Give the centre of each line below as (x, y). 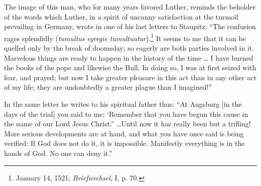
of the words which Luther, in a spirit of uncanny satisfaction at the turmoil (121, 16)
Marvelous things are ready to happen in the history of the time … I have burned (129, 57)
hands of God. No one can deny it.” (58, 153)
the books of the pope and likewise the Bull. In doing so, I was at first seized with (130, 67)
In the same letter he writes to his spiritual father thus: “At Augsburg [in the (123, 104)
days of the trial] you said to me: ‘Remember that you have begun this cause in (126, 114)
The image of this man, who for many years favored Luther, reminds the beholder (130, 7)
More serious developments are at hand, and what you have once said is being (124, 133)
